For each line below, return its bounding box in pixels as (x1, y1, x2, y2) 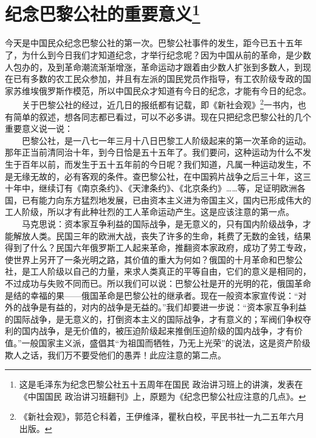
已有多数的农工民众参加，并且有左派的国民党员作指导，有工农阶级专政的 (13, 72, 303, 85)
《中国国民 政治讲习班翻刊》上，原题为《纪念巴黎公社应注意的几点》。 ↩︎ (19, 389, 306, 402)
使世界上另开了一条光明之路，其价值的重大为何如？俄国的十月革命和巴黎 (5, 253, 294, 265)
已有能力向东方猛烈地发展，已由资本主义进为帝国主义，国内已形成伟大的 (21, 193, 311, 206)
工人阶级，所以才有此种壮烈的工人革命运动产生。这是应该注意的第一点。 (5, 205, 294, 218)
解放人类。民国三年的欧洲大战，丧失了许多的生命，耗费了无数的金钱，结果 (13, 229, 311, 242)
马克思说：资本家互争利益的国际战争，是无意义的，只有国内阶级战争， (21, 217, 303, 230)
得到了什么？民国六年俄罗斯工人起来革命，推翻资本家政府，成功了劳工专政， (5, 241, 311, 254)
